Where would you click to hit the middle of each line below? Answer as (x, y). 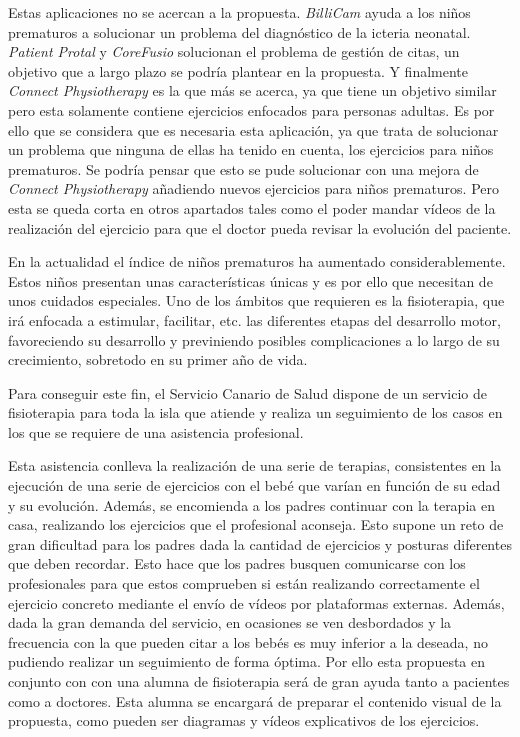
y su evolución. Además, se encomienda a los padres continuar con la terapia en (251, 504)
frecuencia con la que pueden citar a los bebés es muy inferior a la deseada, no (248, 641)
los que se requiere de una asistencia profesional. (156, 431)
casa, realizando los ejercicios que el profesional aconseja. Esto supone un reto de (256, 524)
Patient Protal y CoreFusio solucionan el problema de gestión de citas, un (234, 51)
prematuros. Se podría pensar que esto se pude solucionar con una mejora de (243, 168)
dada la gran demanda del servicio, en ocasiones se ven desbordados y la (230, 622)
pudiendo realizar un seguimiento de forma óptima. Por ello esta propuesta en (247, 661)
